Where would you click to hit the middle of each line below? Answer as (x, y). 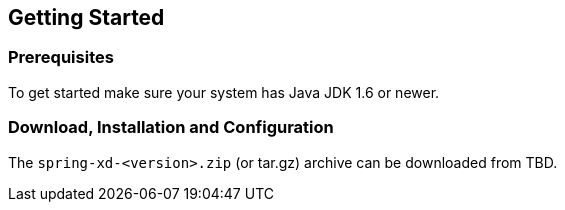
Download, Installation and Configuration (171, 127)
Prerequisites (61, 57)
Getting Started (86, 17)
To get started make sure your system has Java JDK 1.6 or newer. (224, 92)
